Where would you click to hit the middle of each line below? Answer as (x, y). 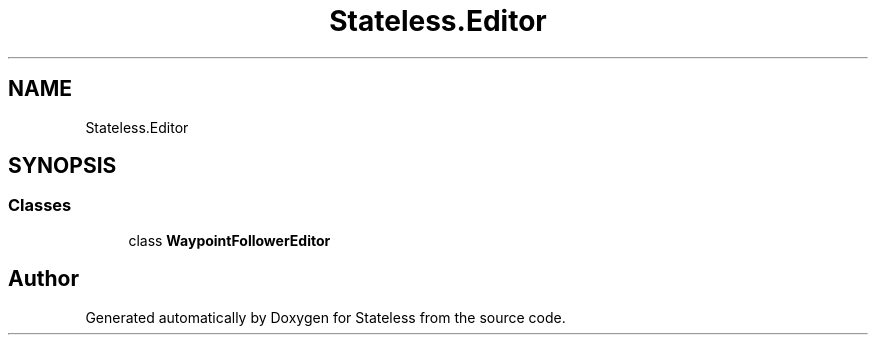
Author (43, 279)
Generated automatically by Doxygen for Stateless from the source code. (325, 317)
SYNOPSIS (62, 166)
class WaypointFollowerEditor (229, 240)
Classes (40, 205)
